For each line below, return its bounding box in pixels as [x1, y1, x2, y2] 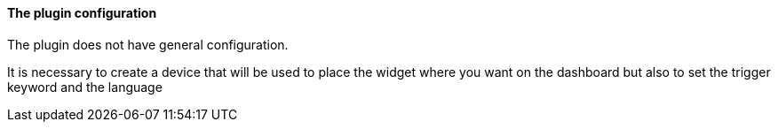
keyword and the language [7, 79, 163, 95]
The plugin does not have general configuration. [7, 36, 289, 52]
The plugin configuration [7, 5, 157, 20]
